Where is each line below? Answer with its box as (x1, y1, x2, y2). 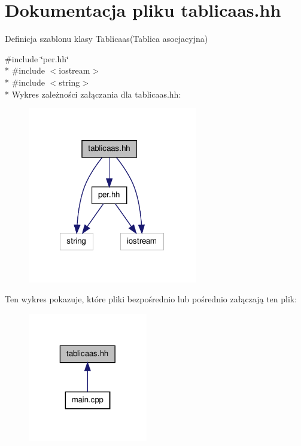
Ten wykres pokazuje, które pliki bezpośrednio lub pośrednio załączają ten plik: (5, 293, 297, 305)
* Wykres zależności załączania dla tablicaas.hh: (5, 87, 181, 100)
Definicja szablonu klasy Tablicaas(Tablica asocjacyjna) (5, 32, 208, 45)
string (59, 75, 80, 88)
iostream (59, 64, 90, 77)
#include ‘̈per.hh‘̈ (5, 52, 69, 65)
